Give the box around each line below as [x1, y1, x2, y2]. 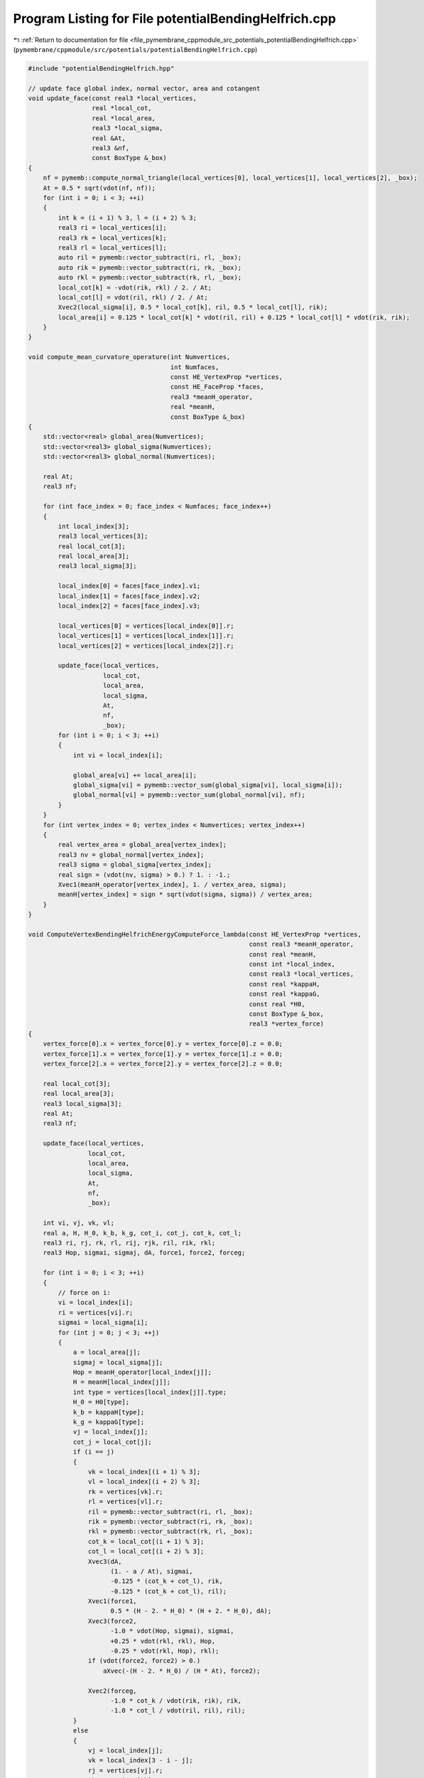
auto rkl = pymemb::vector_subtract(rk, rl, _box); [58, 274, 242, 282]
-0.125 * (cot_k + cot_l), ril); [110, 1587, 227, 1595]
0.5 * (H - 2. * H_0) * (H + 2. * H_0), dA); [110, 1607, 272, 1615]
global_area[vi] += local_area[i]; [72, 771, 197, 779]
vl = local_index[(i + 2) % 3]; [87, 1478, 201, 1486]
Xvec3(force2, [87, 1617, 138, 1625]
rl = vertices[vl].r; [87, 1498, 163, 1506]
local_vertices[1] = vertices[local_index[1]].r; [58, 632, 234, 640]
